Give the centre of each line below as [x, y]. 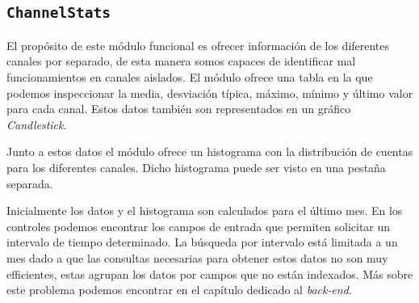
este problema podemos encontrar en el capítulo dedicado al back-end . [179, 290]
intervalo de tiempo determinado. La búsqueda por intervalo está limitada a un [202, 242]
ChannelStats [59, 13]
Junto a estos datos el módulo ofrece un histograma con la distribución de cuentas [210, 151]
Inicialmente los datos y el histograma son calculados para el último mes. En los [205, 210]
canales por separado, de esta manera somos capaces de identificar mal [181, 61]
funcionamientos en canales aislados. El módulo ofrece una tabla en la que [190, 76]
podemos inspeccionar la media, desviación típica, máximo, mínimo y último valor [210, 93]
